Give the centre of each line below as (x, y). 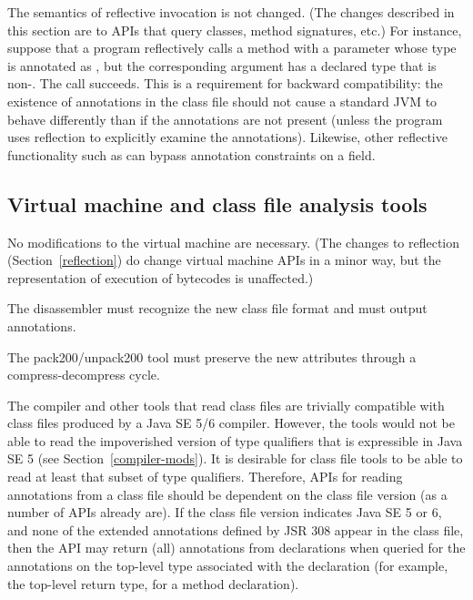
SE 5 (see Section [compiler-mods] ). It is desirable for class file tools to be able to (235, 458)
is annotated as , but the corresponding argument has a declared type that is (222, 65)
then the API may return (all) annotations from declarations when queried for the (236, 548)
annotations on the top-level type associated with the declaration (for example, (228, 566)
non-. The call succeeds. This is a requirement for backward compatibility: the (225, 83)
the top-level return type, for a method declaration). (153, 583)
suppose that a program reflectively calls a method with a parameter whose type (232, 48)
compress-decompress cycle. (84, 375)
